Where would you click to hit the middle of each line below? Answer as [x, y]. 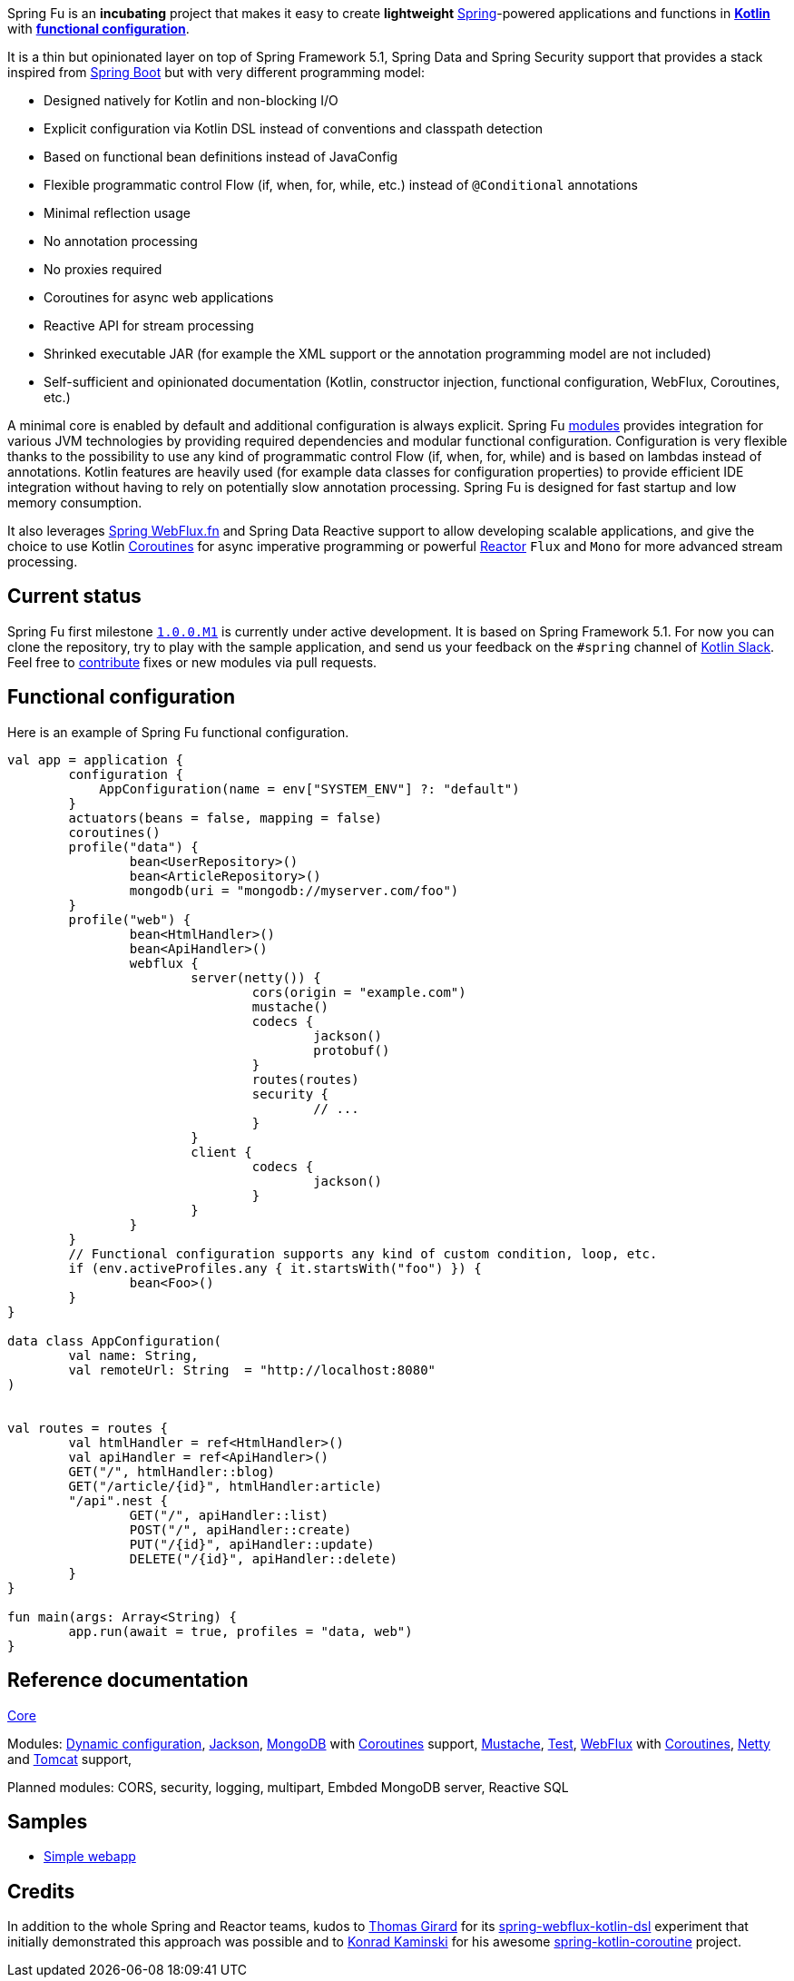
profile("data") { [133, 847]
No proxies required [103, 269]
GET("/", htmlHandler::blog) [172, 1471]
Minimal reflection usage [117, 213]
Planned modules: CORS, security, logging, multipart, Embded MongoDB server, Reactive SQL [288, 1787]
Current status [74, 596]
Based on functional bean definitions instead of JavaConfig [221, 157]
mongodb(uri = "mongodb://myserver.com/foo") [294, 890]
